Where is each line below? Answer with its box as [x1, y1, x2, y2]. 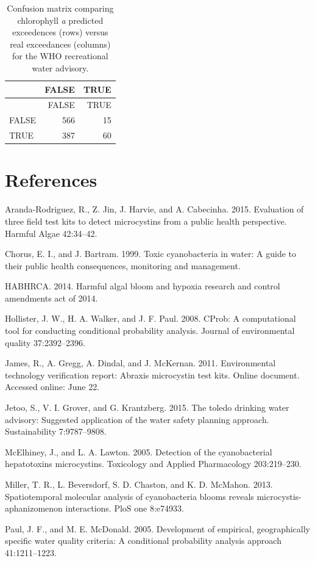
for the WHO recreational [12, 49, 108, 62]
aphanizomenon [5, 502, 63, 515]
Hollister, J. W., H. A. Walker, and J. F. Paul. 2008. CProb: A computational [5, 312, 296, 325]
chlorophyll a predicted [17, 13, 104, 26]
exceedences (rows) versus [12, 26, 108, 38]
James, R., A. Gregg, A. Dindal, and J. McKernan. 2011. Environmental [5, 357, 276, 369]
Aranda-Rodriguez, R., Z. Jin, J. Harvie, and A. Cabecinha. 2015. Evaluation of [5, 203, 304, 215]
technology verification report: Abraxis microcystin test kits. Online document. [5, 368, 300, 381]
